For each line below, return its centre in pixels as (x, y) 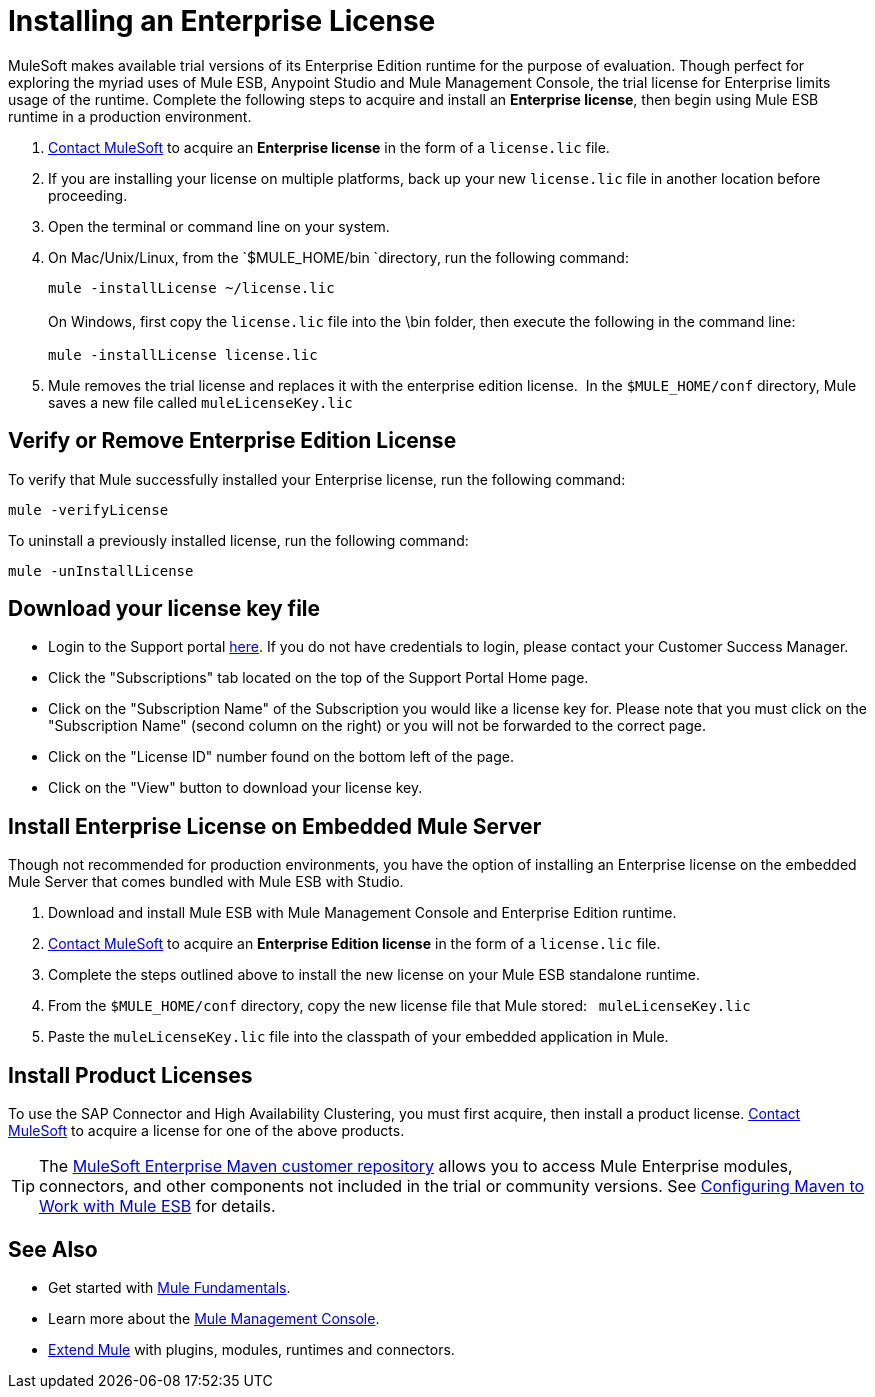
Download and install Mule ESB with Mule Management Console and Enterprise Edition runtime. (362, 913)
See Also (53, 1249)
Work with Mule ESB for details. (157, 1206)
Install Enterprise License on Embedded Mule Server (275, 826)
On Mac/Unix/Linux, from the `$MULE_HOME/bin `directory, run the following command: (338, 257)
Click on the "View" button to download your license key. (235, 788)
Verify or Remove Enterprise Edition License (232, 441)
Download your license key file (164, 609)
